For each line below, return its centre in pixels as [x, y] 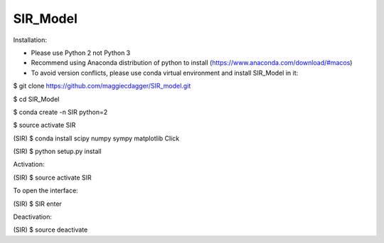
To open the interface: [46, 191]
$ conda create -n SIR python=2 [60, 112]
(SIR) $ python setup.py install [58, 151]
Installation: [30, 40]
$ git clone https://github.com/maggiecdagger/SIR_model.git [102, 86]
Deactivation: [33, 217]
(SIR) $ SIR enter [37, 204]
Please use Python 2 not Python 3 [81, 53]
